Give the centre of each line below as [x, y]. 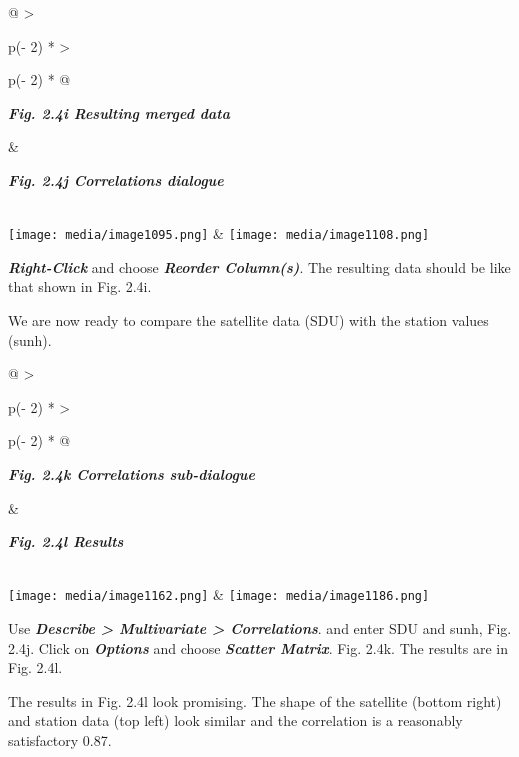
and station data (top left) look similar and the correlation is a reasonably [235, 720]
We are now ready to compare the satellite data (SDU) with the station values [248, 320]
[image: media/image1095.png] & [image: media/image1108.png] [219, 233]
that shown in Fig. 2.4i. [80, 286]
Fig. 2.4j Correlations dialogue [116, 179]
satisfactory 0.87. [60, 739]
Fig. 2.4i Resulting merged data [119, 112]
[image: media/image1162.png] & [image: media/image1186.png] [219, 594]
